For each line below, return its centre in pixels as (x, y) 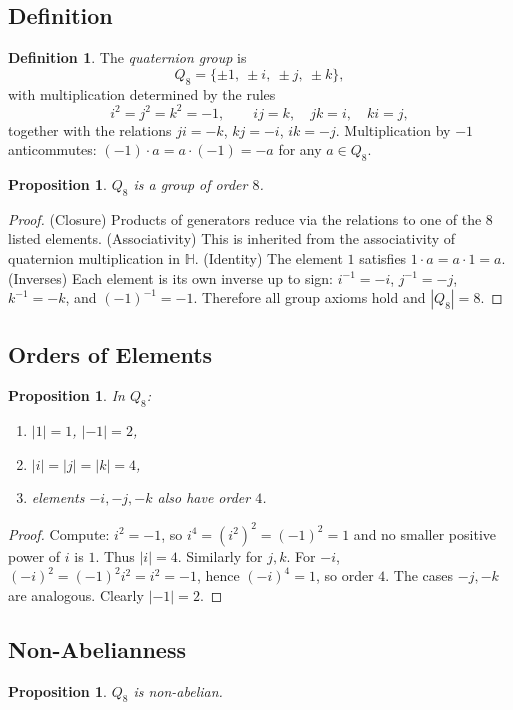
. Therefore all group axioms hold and (309, 297)
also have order (204, 497)
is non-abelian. (178, 690)
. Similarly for (220, 555)
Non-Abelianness (97, 648)
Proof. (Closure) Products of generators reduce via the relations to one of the (245, 218)
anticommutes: (52, 149)
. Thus (115, 555)
